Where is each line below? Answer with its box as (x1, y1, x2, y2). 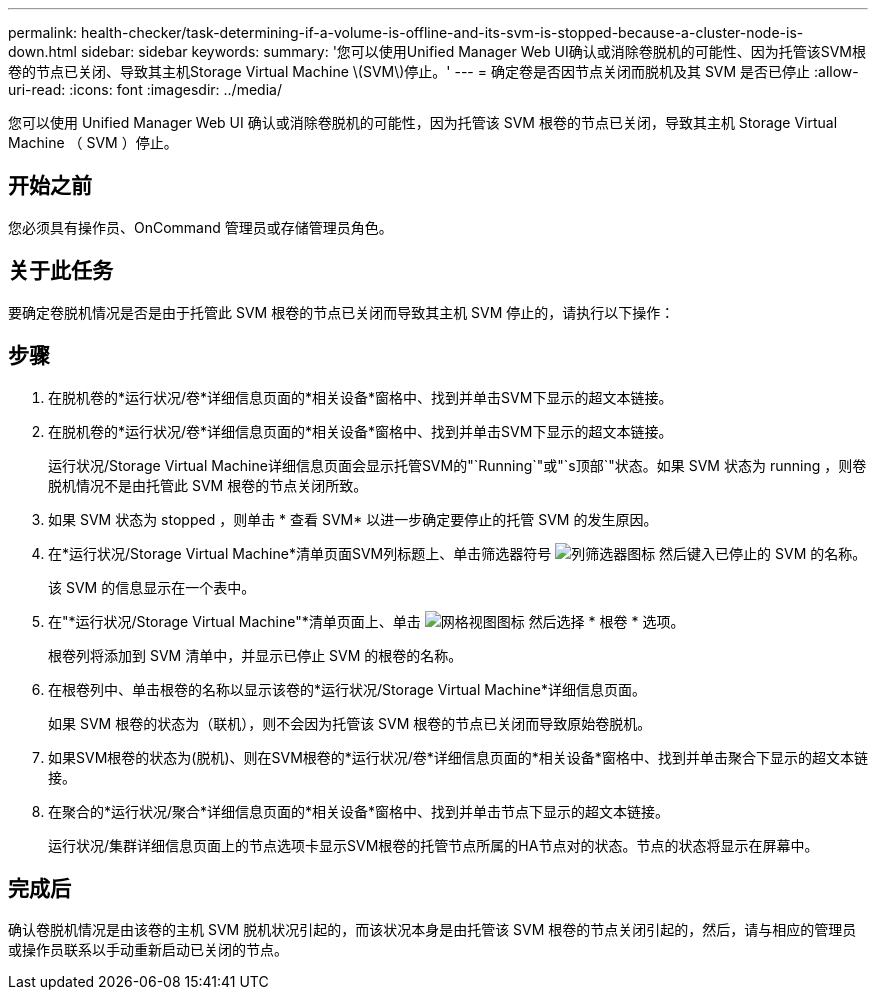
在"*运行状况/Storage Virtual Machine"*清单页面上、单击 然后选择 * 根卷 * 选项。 (48, 612, 685, 630)
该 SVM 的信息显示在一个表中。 (48, 578, 256, 596)
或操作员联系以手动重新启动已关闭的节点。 (8, 941, 288, 959)
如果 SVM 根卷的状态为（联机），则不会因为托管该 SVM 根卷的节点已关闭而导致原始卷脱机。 (48, 714, 652, 732)
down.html (8, 43, 77, 60)
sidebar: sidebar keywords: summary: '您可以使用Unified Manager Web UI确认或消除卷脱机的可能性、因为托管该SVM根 (80, 43, 866, 60)
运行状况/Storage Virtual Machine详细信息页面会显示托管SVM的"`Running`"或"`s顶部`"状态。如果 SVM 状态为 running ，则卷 (48, 456, 867, 474)
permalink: (8, 24, 78, 41)
